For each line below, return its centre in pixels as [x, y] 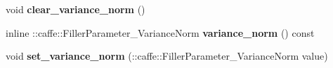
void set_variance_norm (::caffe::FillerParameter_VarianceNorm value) [167, 56]
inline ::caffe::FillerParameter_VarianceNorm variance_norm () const [160, 32]
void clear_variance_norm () [76, 9]
